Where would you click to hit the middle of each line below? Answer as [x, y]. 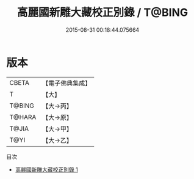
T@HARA [23, 117]
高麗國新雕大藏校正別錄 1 [46, 169]
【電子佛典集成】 [67, 83]
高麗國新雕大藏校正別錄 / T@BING [102, 13]
